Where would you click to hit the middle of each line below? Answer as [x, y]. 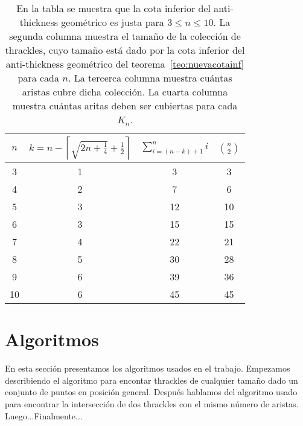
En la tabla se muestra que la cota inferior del [114, 8]
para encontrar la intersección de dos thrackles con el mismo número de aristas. [152, 403]
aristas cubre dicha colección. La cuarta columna [125, 92]
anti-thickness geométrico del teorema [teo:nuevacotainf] [125, 64]
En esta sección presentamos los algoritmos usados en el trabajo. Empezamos [148, 368]
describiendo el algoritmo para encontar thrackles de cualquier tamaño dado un [151, 380]
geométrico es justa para [113, 22]
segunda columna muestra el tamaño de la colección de [125, 36]
